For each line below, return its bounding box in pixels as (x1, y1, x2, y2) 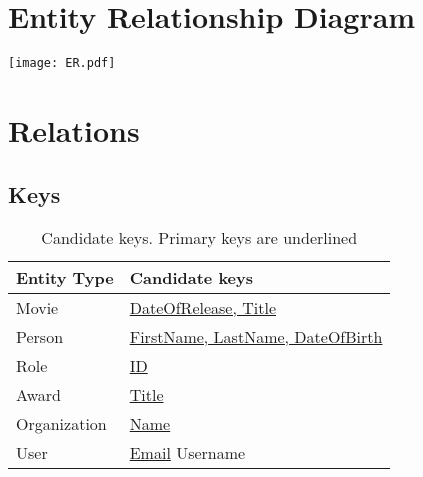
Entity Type (16, 266, 114, 290)
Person (16, 325, 64, 349)
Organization (16, 412, 107, 436)
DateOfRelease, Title (129, 296, 277, 320)
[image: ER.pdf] (8, 56, 116, 71)
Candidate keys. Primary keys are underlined (41, 226, 358, 250)
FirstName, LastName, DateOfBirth (129, 325, 383, 349)
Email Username (129, 441, 246, 465)
